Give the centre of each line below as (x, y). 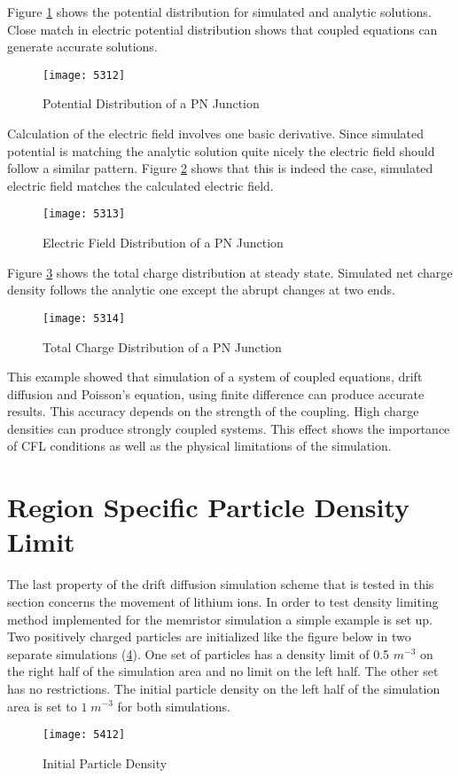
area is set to (42, 706)
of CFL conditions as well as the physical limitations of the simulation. (199, 446)
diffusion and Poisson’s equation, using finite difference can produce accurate (216, 393)
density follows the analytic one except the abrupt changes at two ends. (201, 290)
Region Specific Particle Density (209, 507)
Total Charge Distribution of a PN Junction (162, 346)
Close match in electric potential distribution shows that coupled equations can (222, 29)
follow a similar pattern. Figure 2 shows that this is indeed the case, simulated (220, 168)
